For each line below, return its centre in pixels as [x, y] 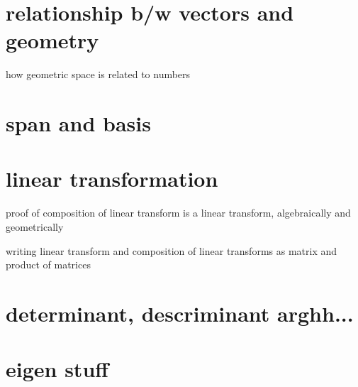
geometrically [35, 227]
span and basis [78, 123]
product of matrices [48, 265]
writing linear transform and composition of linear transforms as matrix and [172, 250]
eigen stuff [57, 369]
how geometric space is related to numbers [98, 74]
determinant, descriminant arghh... [180, 313]
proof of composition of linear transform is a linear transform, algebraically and [178, 213]
